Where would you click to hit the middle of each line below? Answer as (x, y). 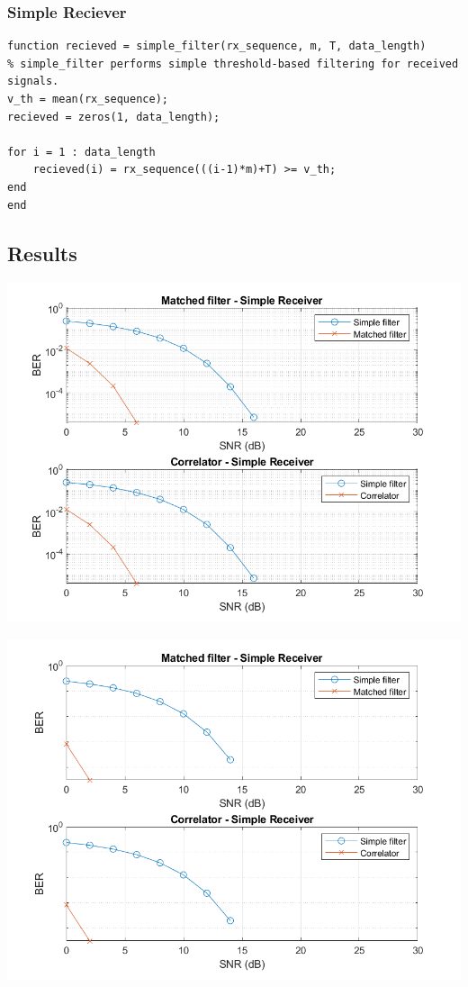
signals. (33, 81)
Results (42, 253)
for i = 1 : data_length (81, 152)
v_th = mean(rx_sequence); (88, 99)
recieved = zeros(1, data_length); (114, 117)
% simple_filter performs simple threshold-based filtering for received (233, 63)
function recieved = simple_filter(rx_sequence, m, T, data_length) (217, 46)
